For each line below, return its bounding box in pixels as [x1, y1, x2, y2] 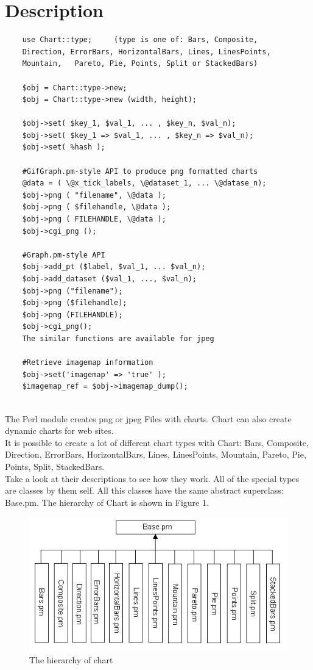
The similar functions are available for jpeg [22, 334, 214, 343]
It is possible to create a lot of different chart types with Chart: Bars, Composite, [5, 436, 309, 448]
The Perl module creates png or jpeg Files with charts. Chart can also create [5, 412, 292, 425]
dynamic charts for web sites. [5, 424, 114, 437]
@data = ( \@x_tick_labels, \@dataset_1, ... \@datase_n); [22, 179, 267, 188]
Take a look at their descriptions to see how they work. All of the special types [5, 472, 300, 484]
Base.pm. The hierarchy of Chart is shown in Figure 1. [5, 495, 209, 508]
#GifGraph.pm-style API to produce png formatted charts [22, 167, 258, 176]
